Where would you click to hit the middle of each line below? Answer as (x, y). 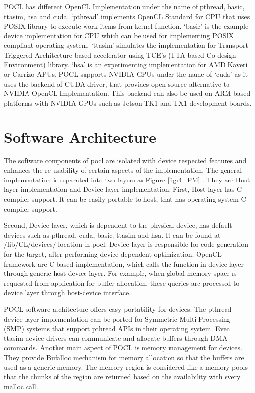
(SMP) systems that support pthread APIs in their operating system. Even (117, 328)
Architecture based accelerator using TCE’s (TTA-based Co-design (135, 54)
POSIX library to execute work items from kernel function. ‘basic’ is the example (126, 26)
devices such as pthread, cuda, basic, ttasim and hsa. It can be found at (112, 234)
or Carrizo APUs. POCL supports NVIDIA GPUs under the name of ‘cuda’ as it (126, 74)
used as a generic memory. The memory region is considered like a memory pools (126, 367)
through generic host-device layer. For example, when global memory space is (120, 273)
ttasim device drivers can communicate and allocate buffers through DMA (116, 338)
